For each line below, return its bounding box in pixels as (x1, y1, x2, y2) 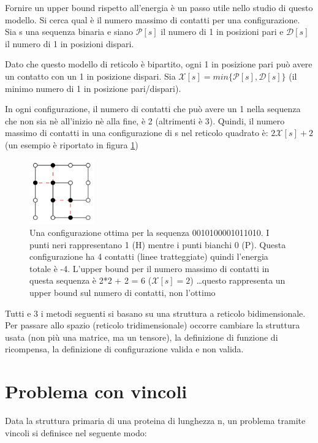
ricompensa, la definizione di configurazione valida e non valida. (5, 343, 244, 355)
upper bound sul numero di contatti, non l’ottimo (29, 286, 216, 298)
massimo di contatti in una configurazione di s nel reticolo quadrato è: (5, 126, 268, 139)
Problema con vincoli (5, 379, 187, 404)
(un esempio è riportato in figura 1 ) (5, 138, 138, 151)
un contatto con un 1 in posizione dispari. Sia (5, 69, 176, 82)
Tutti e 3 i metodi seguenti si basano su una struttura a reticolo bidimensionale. (5, 306, 306, 319)
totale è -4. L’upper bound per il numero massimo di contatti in (29, 262, 270, 275)
